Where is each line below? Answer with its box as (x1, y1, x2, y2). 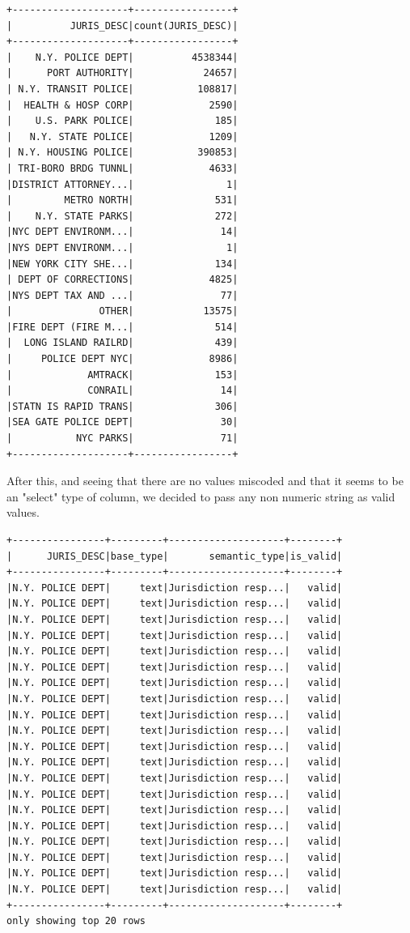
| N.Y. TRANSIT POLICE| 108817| (6, 83, 239, 95)
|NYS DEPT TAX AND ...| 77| (6, 289, 239, 301)
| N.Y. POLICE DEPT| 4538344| (6, 51, 239, 63)
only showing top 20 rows (6, 915, 146, 927)
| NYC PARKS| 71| (6, 432, 239, 445)
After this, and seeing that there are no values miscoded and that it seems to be (6, 472, 404, 489)
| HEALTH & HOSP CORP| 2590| (6, 99, 239, 111)
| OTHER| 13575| (6, 305, 239, 317)
